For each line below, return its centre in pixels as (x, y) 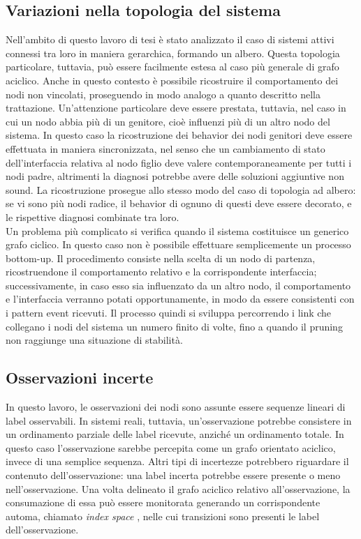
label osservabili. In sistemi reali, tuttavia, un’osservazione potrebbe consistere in (179, 420)
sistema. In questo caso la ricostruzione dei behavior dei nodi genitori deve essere (179, 135)
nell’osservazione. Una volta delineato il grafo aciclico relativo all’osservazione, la (178, 488)
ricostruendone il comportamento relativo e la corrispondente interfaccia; (161, 272)
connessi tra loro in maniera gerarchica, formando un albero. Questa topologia (173, 53)
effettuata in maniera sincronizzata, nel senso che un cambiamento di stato (165, 148)
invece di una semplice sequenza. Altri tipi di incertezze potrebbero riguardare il (177, 461)
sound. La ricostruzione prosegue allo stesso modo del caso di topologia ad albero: (181, 189)
